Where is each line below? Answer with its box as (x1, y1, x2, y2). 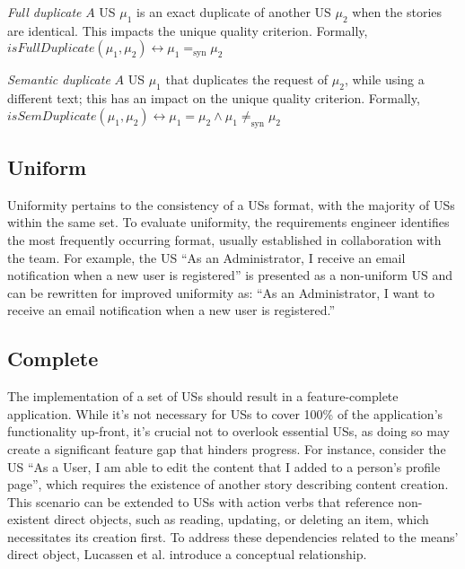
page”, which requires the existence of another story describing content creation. (7, 475, 449, 494)
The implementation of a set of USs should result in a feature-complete (7, 387, 399, 406)
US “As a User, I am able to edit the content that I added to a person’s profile (7, 457, 441, 476)
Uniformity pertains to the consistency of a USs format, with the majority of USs (7, 195, 455, 214)
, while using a (344, 70, 425, 89)
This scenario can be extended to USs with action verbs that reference (7, 492, 394, 511)
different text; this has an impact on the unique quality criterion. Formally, (7, 89, 420, 108)
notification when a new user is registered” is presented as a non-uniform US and (7, 266, 453, 284)
